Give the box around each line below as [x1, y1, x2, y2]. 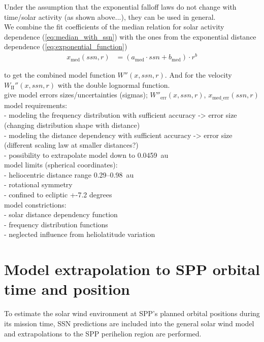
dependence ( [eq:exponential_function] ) [4, 41, 127, 52]
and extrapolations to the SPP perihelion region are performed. [4, 328, 202, 338]
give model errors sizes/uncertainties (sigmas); [4, 89, 148, 100]
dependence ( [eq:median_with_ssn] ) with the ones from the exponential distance [4, 31, 256, 42]
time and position [4, 279, 130, 299]
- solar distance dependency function [4, 209, 118, 220]
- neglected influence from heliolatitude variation [4, 229, 155, 240]
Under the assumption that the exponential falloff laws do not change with [4, 2, 237, 12]
